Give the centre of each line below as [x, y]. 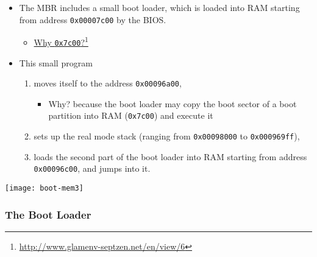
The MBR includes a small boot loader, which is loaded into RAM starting [159, 7]
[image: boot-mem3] [44, 188]
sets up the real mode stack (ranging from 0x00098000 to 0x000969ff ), [167, 136]
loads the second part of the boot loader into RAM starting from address [170, 156]
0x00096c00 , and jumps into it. [92, 168]
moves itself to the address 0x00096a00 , [108, 83]
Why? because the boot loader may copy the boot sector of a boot [173, 103]
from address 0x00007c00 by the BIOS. [93, 19]
